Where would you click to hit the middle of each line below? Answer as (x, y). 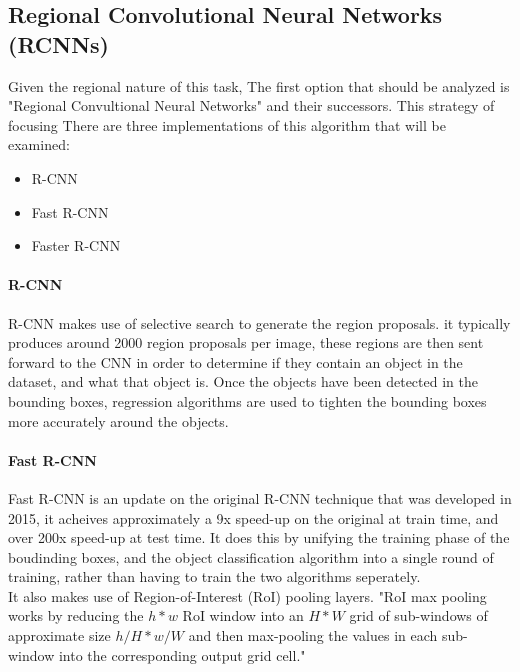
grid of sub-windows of (418, 615)
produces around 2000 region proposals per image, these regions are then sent (246, 342)
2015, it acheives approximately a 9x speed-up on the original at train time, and (253, 517)
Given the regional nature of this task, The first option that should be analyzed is (259, 85)
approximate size (59, 635)
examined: (39, 144)
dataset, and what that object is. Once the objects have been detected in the (243, 381)
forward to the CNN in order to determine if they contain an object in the (235, 361)
